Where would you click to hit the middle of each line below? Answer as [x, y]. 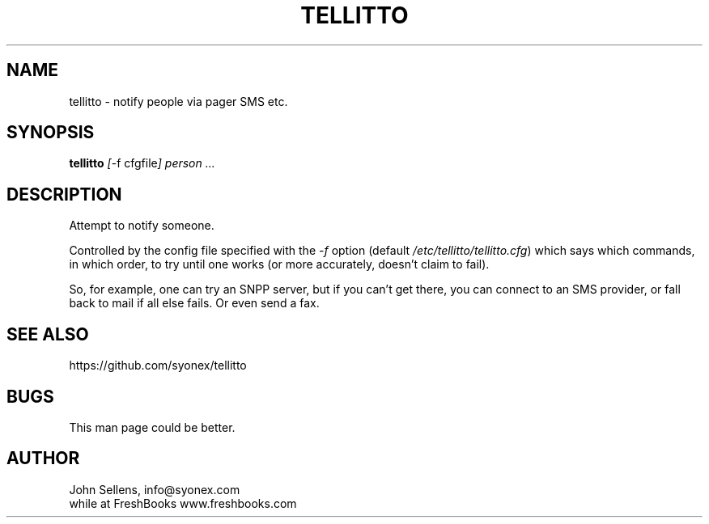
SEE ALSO [48, 334]
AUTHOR [43, 458]
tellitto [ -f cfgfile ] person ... [142, 163]
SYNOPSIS [51, 133]
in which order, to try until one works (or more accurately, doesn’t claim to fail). [279, 264]
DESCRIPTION [64, 194]
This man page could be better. [152, 427]
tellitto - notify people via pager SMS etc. [178, 101]
